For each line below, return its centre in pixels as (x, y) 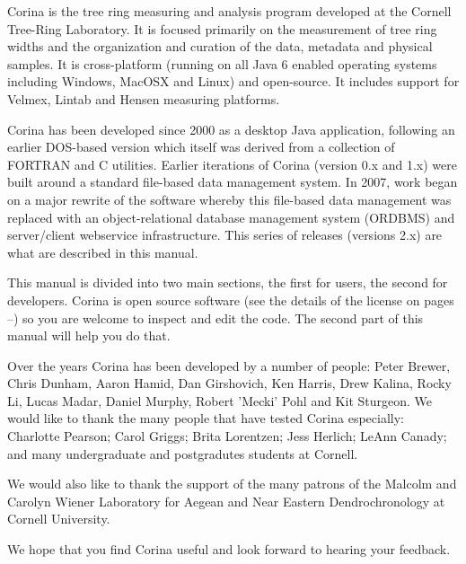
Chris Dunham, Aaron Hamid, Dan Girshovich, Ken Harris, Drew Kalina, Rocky (229, 383)
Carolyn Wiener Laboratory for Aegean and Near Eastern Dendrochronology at (226, 501)
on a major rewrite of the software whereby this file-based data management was (229, 199)
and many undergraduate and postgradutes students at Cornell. (183, 453)
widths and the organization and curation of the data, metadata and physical (220, 46)
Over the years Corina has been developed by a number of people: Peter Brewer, (229, 365)
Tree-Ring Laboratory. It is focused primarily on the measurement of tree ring (222, 28)
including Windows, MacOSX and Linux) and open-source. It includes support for (233, 81)
